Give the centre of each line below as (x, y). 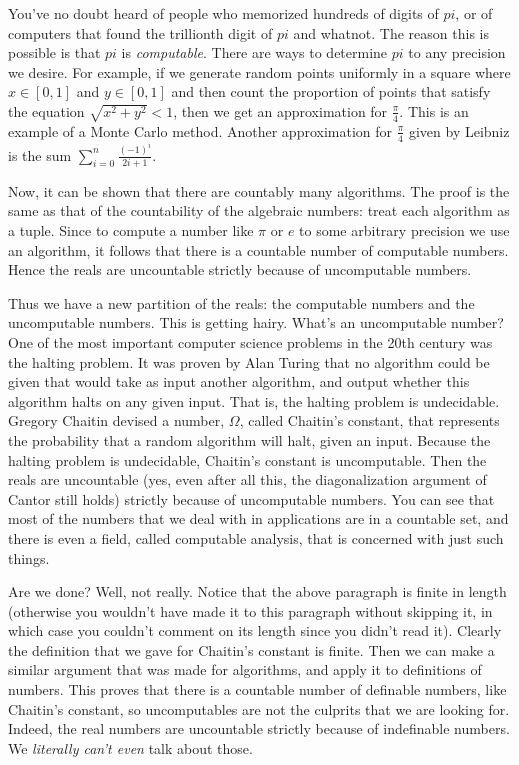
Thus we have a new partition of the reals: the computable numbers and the (241, 302)
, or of (474, 13)
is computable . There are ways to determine (254, 52)
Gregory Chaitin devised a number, (116, 420)
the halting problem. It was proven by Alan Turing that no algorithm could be (249, 361)
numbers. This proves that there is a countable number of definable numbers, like (257, 689)
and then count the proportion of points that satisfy (331, 91)
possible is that (54, 52)
